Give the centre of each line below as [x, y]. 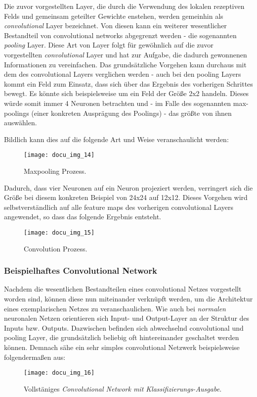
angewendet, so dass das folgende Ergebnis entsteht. [83, 217]
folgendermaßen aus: [35, 357]
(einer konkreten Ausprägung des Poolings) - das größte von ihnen [131, 113]
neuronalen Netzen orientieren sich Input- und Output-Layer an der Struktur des [127, 318]
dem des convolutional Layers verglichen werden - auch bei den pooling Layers [123, 74]
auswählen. [21, 123]
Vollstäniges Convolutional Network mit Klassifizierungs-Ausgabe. [123, 388]
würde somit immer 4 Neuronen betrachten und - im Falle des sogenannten [118, 103]
